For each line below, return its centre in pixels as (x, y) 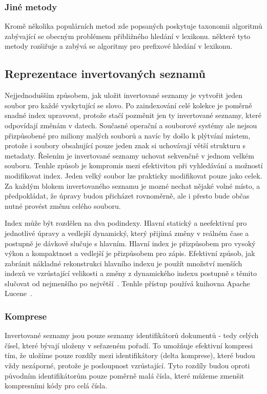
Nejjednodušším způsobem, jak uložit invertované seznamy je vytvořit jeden (124, 95)
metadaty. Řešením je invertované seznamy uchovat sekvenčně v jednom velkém (129, 155)
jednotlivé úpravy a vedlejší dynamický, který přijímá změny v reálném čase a (127, 233)
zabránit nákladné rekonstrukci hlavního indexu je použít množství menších (124, 263)
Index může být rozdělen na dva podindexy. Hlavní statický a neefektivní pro (126, 223)
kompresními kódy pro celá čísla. (56, 386)
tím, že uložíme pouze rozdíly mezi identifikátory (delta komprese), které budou (130, 355)
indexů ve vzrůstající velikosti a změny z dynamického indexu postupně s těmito (131, 273)
